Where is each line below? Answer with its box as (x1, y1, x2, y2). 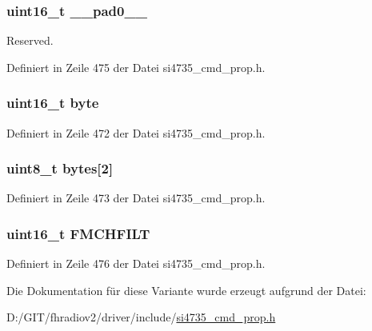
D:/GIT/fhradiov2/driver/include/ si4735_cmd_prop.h (6, 309, 276, 325)
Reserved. (6, 32, 54, 49)
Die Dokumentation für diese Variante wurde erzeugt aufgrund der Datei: (6, 281, 366, 298)
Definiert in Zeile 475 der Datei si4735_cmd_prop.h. (6, 58, 266, 75)
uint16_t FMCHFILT (6, 223, 150, 243)
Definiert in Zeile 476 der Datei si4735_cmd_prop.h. (6, 255, 266, 272)
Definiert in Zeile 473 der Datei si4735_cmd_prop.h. (6, 189, 266, 206)
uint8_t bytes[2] (6, 158, 114, 178)
